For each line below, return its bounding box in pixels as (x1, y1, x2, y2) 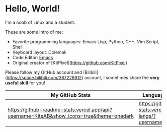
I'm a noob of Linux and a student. (5, 19, 76, 25)
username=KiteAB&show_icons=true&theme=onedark (7, 112, 134, 119)
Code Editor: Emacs (12, 54, 53, 60)
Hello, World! (5, 3, 61, 14)
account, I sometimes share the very (84, 74, 160, 80)
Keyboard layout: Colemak (12, 49, 67, 55)
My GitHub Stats (50, 91, 91, 98)
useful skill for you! (5, 80, 46, 86)
